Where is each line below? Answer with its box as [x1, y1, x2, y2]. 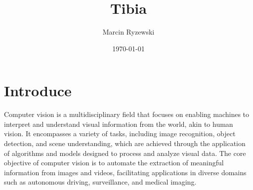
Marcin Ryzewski [102, 27, 155, 37]
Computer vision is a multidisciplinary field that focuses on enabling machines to [4, 109, 250, 119]
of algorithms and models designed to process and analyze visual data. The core [4, 148, 246, 158]
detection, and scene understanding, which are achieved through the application [4, 138, 246, 149]
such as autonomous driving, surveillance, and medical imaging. [4, 177, 197, 187]
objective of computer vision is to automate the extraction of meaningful [4, 157, 224, 168]
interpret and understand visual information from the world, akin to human [4, 118, 233, 129]
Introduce [4, 80, 72, 101]
